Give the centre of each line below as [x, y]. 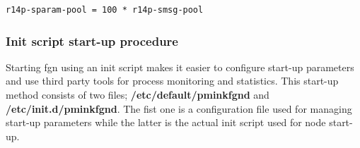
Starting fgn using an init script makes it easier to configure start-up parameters [180, 67]
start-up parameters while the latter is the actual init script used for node [166, 122]
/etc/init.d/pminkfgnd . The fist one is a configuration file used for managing [179, 108]
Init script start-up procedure [92, 41]
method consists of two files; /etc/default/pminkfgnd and [138, 94]
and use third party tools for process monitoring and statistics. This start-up [172, 81]
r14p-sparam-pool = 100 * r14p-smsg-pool [105, 10]
